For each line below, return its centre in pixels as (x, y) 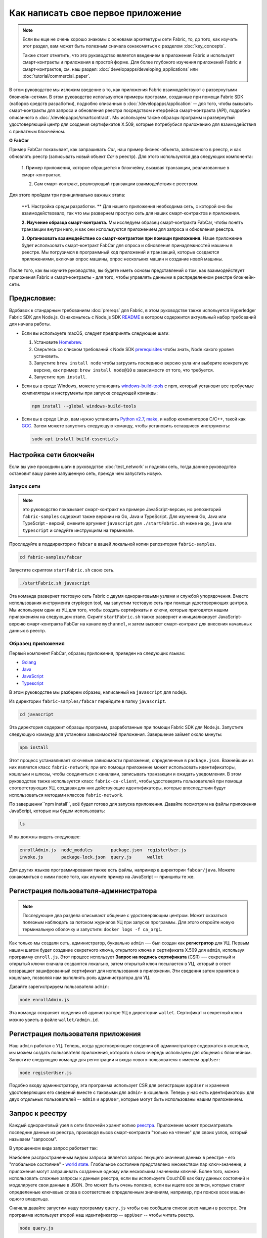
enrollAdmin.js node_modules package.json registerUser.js (103, 850)
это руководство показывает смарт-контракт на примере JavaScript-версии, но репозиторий (122, 510)
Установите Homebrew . (58, 342)
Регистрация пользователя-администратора (83, 891)
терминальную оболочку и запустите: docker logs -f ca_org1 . (92, 929)
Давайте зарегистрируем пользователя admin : (59, 987)
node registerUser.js (46, 1073)
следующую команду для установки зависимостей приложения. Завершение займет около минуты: (116, 734)
